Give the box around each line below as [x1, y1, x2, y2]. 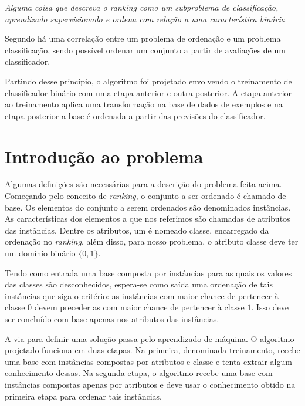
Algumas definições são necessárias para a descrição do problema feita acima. [5, 178, 282, 190]
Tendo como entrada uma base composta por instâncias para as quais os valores [5, 266, 292, 279]
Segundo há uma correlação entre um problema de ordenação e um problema [5, 32, 281, 45]
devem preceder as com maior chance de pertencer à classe [34, 301, 245, 313]
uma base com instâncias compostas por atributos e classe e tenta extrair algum [5, 355, 292, 367]
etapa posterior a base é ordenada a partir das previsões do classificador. [5, 109, 266, 121]
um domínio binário [5, 247, 76, 259]
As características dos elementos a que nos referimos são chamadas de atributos [5, 212, 290, 225]
